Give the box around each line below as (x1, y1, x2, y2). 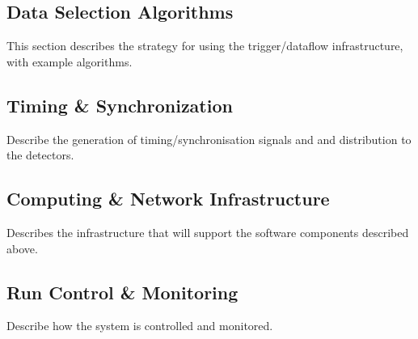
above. (6, 239, 38, 256)
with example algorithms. (6, 53, 133, 70)
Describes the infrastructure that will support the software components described (6, 223, 409, 240)
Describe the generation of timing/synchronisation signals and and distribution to (6, 130, 412, 147)
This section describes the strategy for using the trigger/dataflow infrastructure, (6, 37, 403, 54)
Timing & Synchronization (6, 92, 233, 117)
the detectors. (6, 146, 74, 163)
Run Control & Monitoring (6, 279, 239, 304)
